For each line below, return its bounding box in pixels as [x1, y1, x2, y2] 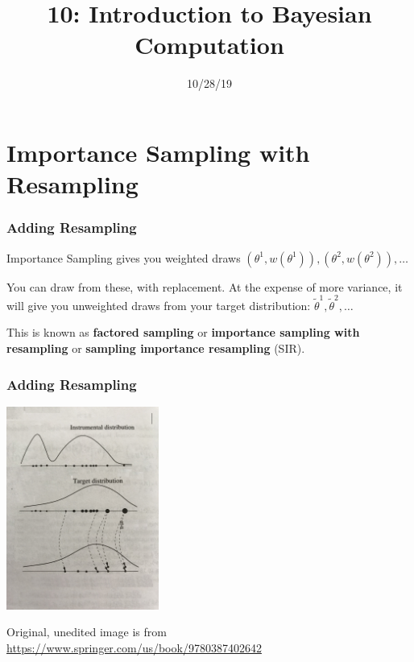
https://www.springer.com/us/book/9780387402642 [6, 639, 262, 656]
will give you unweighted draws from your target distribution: [6, 296, 311, 313]
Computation [135, 28, 284, 61]
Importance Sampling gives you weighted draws [6, 249, 241, 266]
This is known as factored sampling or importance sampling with [6, 324, 360, 341]
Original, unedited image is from [6, 623, 167, 640]
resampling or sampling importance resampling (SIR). [6, 340, 305, 356]
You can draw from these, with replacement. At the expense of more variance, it [6, 278, 403, 295]
